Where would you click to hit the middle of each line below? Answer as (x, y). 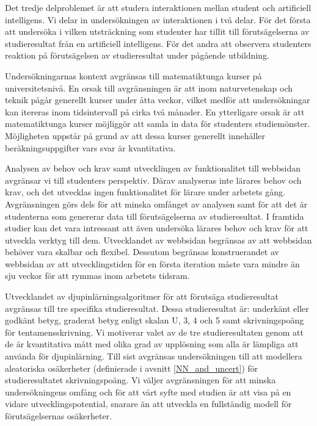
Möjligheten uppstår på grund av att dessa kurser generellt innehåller (135, 135)
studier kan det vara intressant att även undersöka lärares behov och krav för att (157, 228)
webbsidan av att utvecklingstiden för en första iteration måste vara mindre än (152, 263)
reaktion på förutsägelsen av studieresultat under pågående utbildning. (137, 55)
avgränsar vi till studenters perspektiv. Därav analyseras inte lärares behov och (153, 180)
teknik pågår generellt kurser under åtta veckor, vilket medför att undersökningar (158, 100)
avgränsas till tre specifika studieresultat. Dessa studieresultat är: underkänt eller (157, 308)
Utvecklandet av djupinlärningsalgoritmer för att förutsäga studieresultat (142, 296)
